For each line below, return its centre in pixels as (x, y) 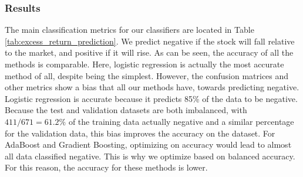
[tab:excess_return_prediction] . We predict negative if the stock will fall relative (150, 41)
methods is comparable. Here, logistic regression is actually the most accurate (144, 64)
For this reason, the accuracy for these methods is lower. (106, 167)
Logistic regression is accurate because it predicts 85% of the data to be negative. (151, 98)
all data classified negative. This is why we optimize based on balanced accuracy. (150, 156)
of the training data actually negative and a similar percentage (181, 121)
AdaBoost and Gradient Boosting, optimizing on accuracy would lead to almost (148, 144)
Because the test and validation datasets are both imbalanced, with (126, 110)
